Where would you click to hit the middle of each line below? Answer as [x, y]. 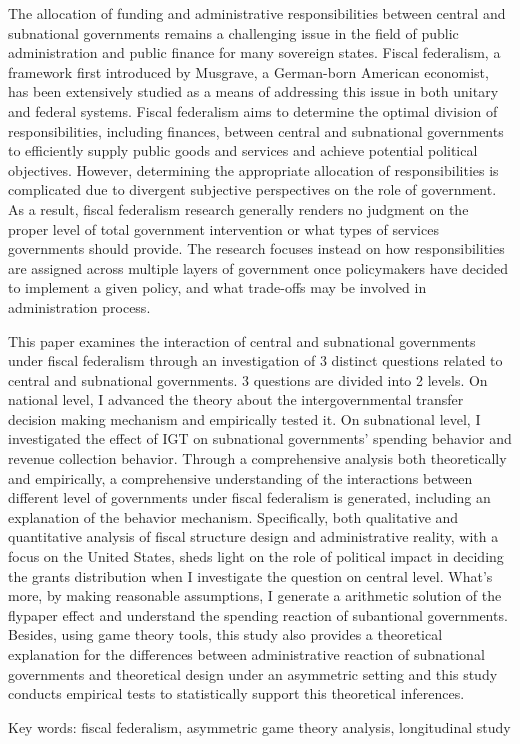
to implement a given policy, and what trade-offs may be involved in [217, 287]
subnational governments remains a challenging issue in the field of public [233, 32]
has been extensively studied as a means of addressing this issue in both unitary [253, 91]
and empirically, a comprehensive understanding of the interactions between [240, 477]
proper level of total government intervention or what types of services [223, 228]
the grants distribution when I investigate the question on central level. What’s [250, 575]
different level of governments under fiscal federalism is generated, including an [249, 497]
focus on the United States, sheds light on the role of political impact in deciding [256, 556]
